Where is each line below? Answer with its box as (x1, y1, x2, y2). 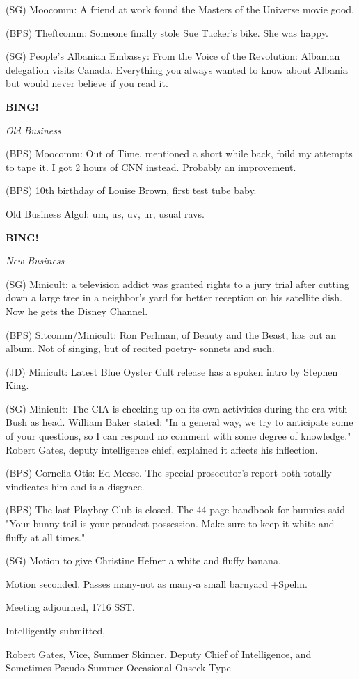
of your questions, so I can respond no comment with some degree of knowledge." (6, 429, 351, 443)
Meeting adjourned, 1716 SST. (6, 600, 135, 614)
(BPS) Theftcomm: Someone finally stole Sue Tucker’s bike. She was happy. (6, 25, 328, 40)
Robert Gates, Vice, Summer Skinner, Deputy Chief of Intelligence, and (6, 646, 312, 661)
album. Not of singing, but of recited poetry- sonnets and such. (6, 341, 275, 356)
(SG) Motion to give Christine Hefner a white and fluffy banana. (6, 553, 281, 568)
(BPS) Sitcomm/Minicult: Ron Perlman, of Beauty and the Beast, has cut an (6, 327, 337, 342)
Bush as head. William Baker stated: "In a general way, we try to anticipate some (6, 415, 353, 429)
